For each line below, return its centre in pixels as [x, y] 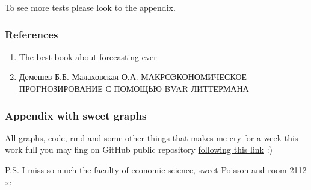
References [32, 34]
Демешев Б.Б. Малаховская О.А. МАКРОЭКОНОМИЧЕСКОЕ [133, 77]
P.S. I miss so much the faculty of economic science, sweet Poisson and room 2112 [156, 170]
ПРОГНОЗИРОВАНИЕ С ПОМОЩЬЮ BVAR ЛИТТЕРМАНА [134, 88]
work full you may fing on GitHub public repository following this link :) [139, 149]
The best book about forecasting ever [88, 56]
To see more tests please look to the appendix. [90, 7]
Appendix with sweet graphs [76, 115]
